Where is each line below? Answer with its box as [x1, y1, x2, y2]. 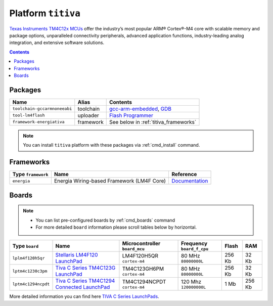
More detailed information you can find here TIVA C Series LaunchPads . [9, 293, 159, 299]
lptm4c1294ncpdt [12, 281, 50, 287]
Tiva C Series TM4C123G [55, 265, 116, 272]
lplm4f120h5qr [12, 255, 45, 260]
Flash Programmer [109, 112, 154, 119]
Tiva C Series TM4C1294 [55, 277, 115, 284]
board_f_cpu [181, 246, 209, 252]
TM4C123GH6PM [122, 265, 164, 272]
